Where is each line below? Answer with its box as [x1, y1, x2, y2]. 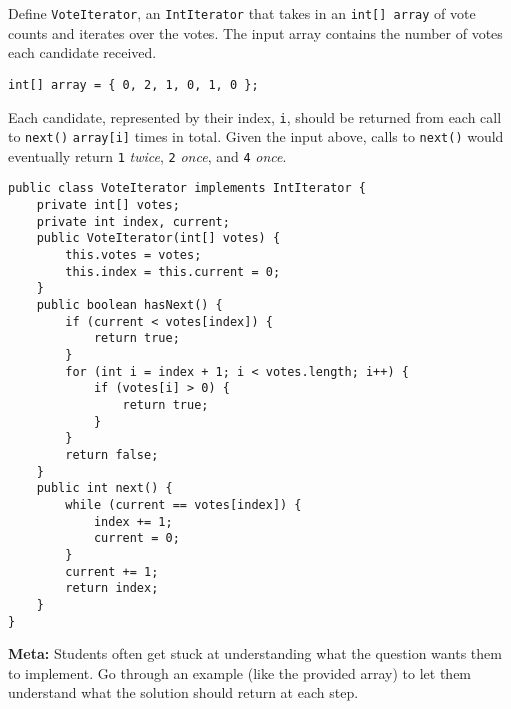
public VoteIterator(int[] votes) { [36, 231, 281, 246]
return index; [65, 581, 159, 596]
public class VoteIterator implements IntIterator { [8, 181, 366, 196]
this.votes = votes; [65, 248, 202, 263]
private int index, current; [36, 214, 230, 229]
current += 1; [65, 564, 159, 579]
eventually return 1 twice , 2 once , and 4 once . [8, 145, 287, 166]
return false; [65, 447, 159, 462]
